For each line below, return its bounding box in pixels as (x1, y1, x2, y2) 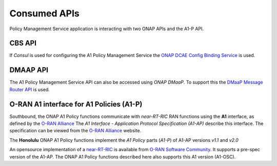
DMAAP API (9, 66, 49, 74)
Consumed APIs (9, 8, 80, 19)
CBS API (9, 39, 37, 48)
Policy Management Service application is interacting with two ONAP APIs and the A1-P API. (9, 26, 204, 32)
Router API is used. (9, 86, 50, 92)
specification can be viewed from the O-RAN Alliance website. (9, 128, 142, 134)
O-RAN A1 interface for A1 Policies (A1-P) (9, 100, 143, 109)
